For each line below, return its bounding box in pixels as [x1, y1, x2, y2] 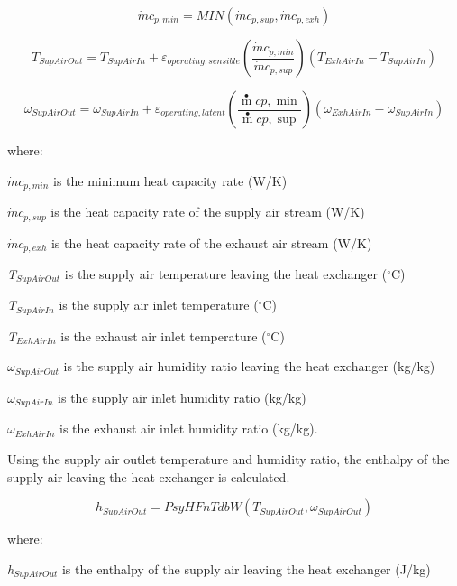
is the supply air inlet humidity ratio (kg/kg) [58, 387, 306, 406]
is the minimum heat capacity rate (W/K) [53, 171, 288, 190]
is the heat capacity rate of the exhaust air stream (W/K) [50, 233, 372, 252]
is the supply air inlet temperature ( [59, 295, 259, 314]
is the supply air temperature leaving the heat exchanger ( [64, 264, 388, 283]
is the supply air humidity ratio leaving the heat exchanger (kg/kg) [63, 357, 435, 376]
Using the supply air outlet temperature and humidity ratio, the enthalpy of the [7, 449, 450, 468]
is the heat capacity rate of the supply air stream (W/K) [50, 202, 365, 221]
